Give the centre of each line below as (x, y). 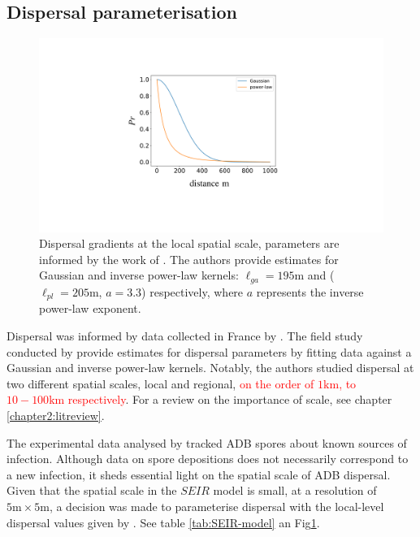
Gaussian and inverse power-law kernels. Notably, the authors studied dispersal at (210, 368)
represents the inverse (310, 291)
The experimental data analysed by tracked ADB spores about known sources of (207, 442)
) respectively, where (193, 291)
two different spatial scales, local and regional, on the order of (160, 383)
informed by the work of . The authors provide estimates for (189, 259)
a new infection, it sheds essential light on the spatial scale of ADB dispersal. (199, 474)
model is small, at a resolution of (295, 490)
